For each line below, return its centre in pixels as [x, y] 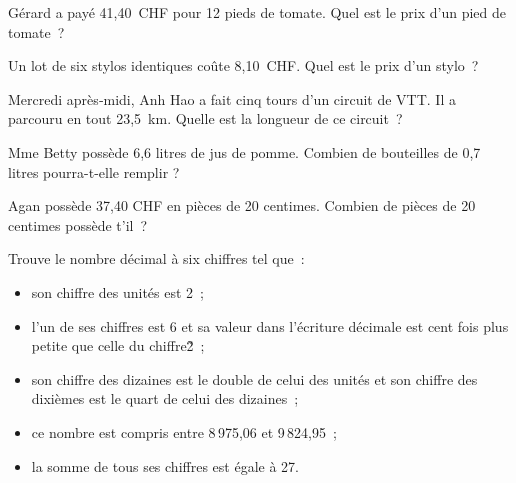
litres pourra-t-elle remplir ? [94, 171]
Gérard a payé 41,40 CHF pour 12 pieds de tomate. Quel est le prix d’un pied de [257, 12]
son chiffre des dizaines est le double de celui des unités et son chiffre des [254, 378]
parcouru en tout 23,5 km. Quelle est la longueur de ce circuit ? [205, 118]
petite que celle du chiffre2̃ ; [118, 345]
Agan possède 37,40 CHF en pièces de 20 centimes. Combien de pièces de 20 [242, 205]
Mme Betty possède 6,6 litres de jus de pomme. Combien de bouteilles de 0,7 [244, 151]
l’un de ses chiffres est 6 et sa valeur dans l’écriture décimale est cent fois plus [270, 325]
